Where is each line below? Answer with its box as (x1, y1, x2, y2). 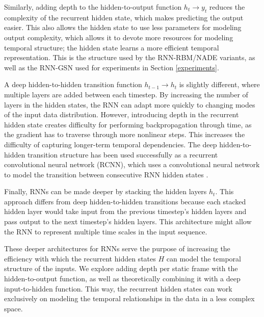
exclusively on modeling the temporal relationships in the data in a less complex (4, 293, 255, 304)
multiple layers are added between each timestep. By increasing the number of (4, 89, 248, 99)
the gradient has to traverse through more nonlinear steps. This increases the (4, 129, 245, 140)
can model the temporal (166, 253, 241, 263)
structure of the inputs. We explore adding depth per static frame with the (4, 263, 238, 274)
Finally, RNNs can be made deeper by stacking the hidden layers (4, 186, 207, 197)
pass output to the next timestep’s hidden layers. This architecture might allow (4, 216, 252, 227)
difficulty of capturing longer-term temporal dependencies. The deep (4, 139, 217, 149)
